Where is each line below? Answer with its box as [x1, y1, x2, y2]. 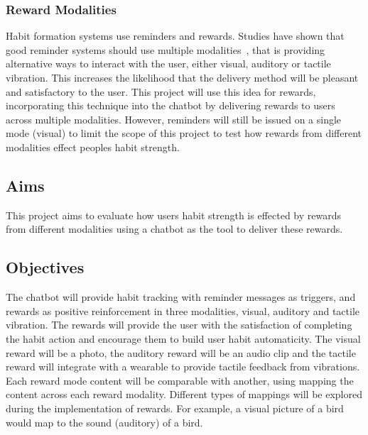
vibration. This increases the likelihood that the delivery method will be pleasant [6, 70, 359, 84]
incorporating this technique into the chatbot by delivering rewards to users [6, 98, 335, 113]
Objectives [6, 256, 85, 278]
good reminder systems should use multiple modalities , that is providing [6, 42, 325, 57]
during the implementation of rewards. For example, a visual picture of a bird [6, 400, 344, 415]
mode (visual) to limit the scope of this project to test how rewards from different [6, 126, 362, 141]
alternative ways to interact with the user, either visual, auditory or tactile [6, 56, 331, 71]
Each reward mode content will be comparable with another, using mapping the [6, 373, 354, 387]
